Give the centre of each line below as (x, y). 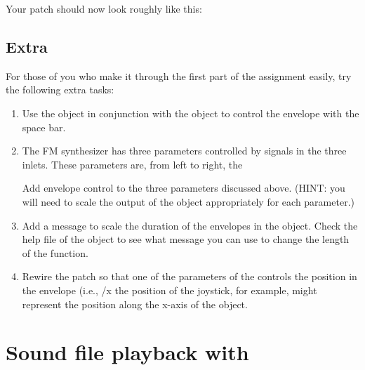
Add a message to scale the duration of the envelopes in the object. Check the (190, 225)
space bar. (44, 127)
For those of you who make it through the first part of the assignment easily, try (179, 75)
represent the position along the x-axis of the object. (135, 304)
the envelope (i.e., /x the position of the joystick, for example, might (170, 290)
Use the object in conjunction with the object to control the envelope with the (191, 113)
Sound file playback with (127, 352)
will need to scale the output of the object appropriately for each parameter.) (188, 201)
